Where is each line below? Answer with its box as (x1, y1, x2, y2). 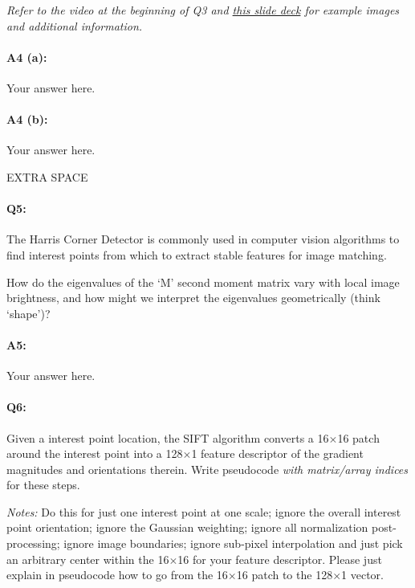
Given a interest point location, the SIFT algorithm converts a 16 (6, 429, 329, 446)
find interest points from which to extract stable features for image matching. (6, 246, 387, 263)
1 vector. (341, 566, 384, 583)
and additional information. (6, 17, 143, 34)
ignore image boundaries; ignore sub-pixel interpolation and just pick (63, 535, 403, 552)
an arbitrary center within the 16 (6, 550, 169, 567)
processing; (6, 535, 60, 552)
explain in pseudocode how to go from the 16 (6, 566, 228, 583)
